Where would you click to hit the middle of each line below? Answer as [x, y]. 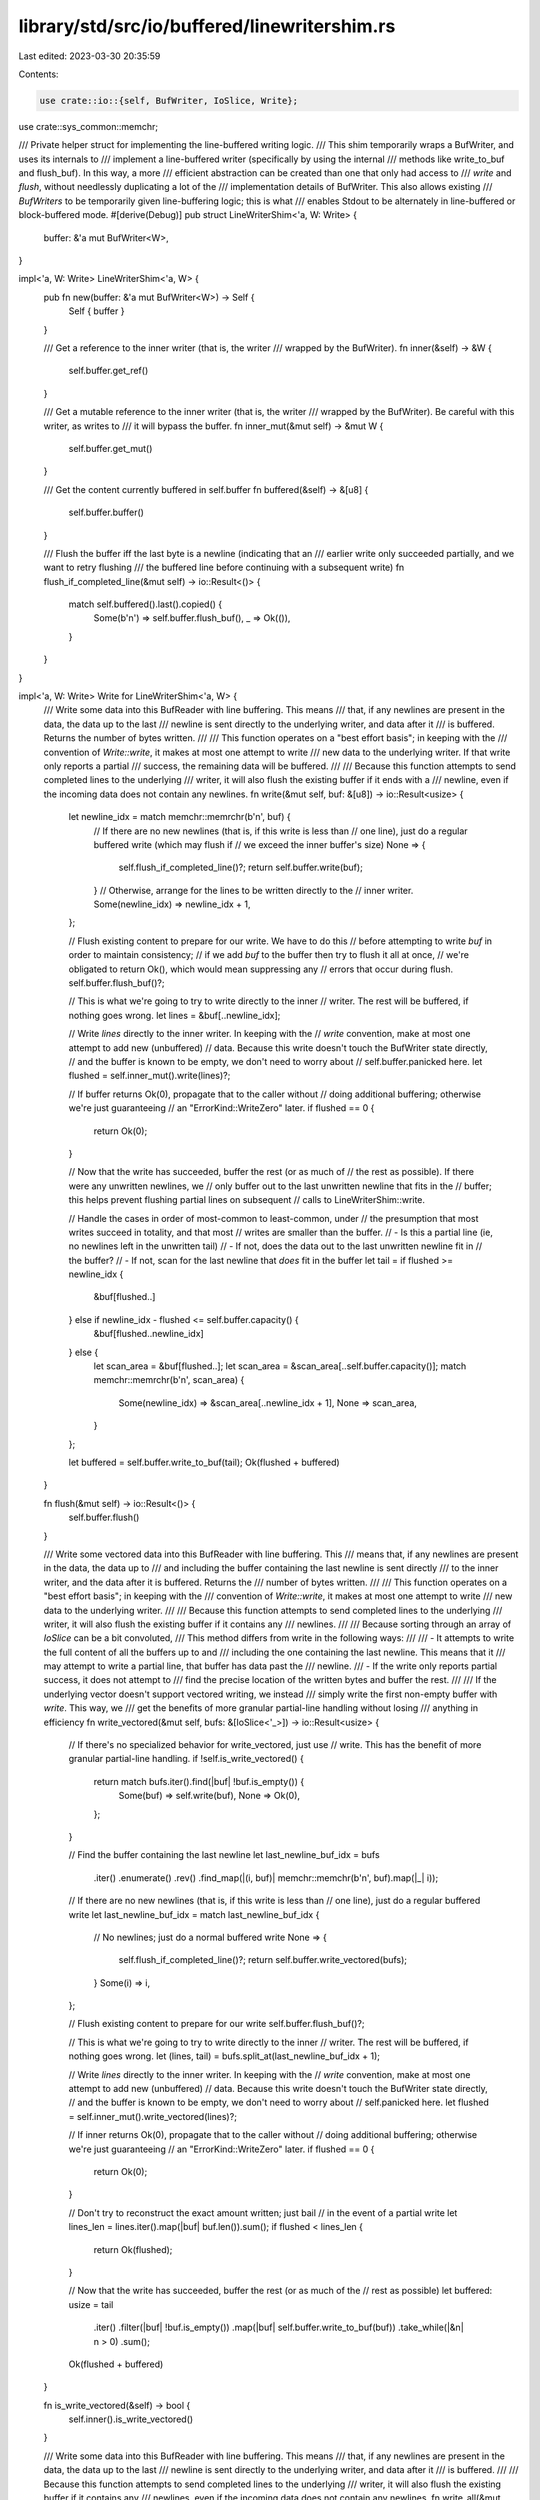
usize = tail [91, 2304]
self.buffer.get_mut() [110, 448]
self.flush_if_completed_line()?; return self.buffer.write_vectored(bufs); [263, 1960]
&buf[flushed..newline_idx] [148, 1334]
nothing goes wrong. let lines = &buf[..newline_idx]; [174, 1015]
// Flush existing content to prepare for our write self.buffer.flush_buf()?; [216, 2024]
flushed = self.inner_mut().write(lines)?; [149, 1076]
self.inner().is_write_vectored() [131, 2419]
